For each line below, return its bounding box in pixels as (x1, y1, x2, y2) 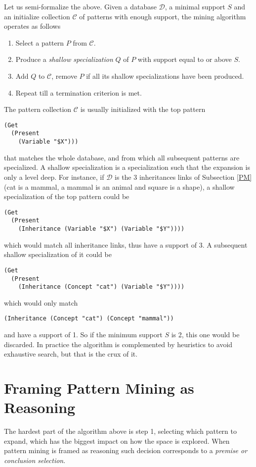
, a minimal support (165, 1, 225, 11)
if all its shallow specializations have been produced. (86, 70, 244, 81)
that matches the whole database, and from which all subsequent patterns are (4, 152, 240, 162)
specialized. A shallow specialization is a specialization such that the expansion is (4, 162, 250, 172)
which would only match (4, 297, 78, 308)
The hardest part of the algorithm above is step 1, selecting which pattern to (4, 426, 237, 436)
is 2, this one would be (171, 329, 240, 340)
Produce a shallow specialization (15, 54, 113, 64)
